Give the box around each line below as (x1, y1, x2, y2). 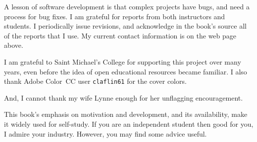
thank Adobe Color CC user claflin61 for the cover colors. (4, 76, 187, 86)
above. (4, 40, 23, 50)
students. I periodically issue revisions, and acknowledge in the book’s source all (4, 21, 247, 31)
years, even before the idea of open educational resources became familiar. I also (4, 66, 247, 76)
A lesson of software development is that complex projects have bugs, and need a (4, 1, 250, 11)
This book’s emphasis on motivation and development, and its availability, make (4, 109, 248, 119)
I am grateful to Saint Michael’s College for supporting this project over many (4, 56, 241, 67)
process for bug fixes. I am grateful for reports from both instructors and (4, 11, 225, 21)
